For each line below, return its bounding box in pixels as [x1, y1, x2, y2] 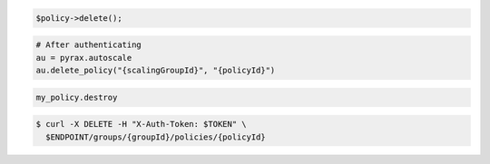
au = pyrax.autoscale [35, 53, 132, 63]
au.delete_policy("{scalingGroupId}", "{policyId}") [35, 64, 276, 75]
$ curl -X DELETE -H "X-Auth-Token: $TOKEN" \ [35, 119, 247, 130]
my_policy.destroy [35, 92, 118, 102]
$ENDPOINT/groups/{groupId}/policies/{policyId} [45, 131, 267, 142]
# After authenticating [35, 40, 142, 50]
